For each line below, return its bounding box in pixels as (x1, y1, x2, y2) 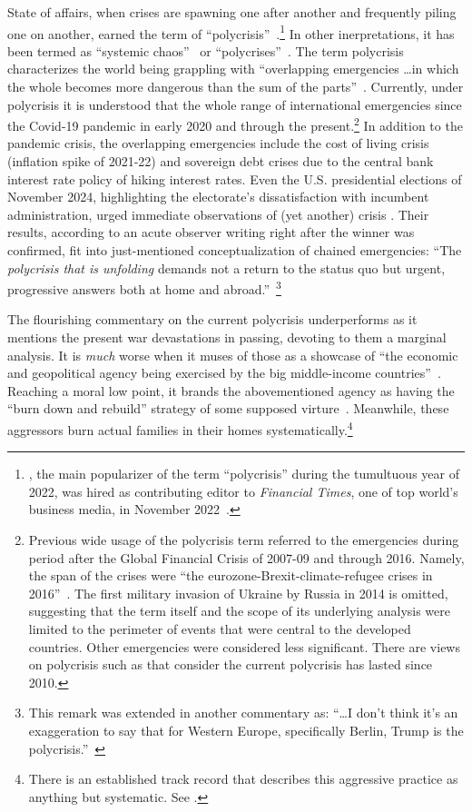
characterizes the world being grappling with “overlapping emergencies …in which (7, 59, 459, 78)
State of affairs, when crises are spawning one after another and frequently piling (7, 3, 457, 21)
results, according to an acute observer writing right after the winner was (7, 223, 415, 242)
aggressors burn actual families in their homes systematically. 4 (7, 418, 353, 439)
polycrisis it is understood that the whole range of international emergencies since (7, 94, 462, 114)
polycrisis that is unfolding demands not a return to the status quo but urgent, (7, 258, 446, 277)
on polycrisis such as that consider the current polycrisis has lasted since (28, 655, 433, 674)
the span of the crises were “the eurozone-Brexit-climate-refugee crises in (28, 566, 433, 585)
